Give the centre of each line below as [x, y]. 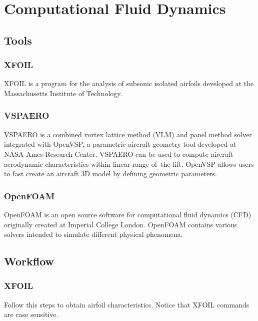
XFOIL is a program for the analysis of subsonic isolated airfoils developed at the [129, 83]
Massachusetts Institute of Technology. [63, 93]
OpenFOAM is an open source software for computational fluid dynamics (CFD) [128, 214]
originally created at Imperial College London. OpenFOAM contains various [121, 224]
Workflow [29, 261]
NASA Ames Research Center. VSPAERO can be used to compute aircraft [119, 153]
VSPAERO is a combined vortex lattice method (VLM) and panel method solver [128, 134]
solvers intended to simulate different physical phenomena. [93, 234]
